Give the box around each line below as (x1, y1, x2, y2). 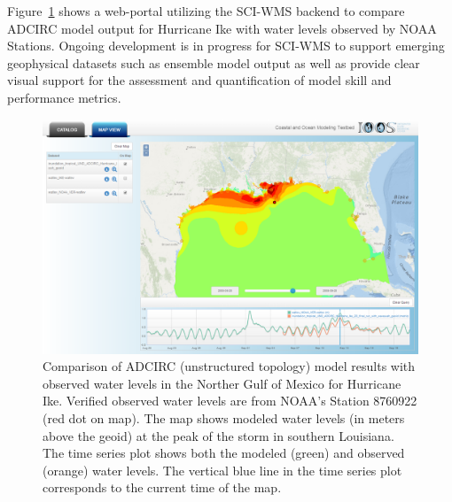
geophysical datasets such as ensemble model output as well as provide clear (7, 53, 420, 72)
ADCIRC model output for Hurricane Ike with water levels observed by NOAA (7, 19, 437, 37)
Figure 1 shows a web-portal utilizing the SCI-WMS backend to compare (7, 2, 405, 19)
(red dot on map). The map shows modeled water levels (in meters (43, 408, 405, 427)
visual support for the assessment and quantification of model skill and (7, 71, 392, 89)
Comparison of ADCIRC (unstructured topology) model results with (43, 357, 416, 375)
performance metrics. (7, 88, 121, 106)
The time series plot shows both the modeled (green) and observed (43, 444, 405, 462)
